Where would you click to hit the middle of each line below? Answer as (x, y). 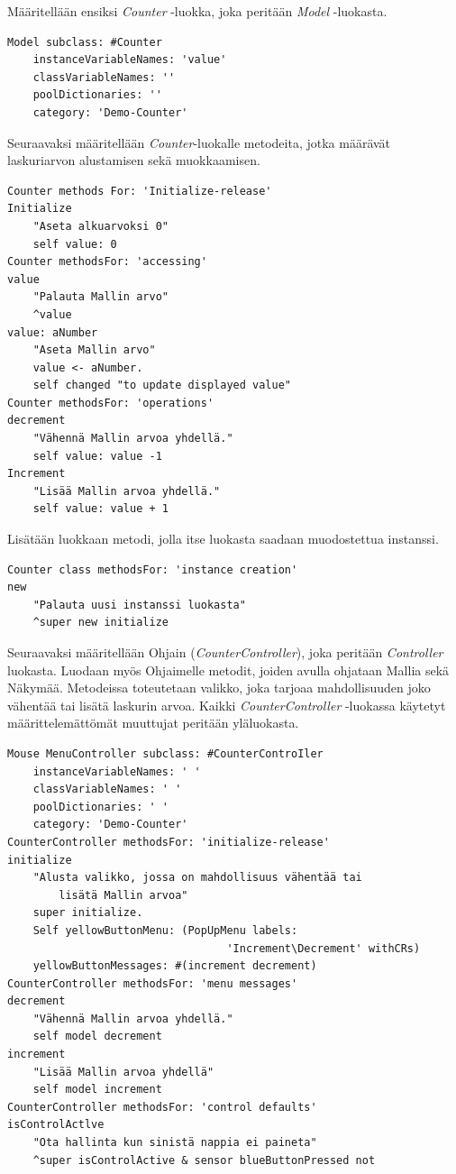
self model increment (97, 1090)
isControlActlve (56, 1125)
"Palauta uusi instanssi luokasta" (139, 605)
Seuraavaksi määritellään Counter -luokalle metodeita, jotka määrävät (199, 142)
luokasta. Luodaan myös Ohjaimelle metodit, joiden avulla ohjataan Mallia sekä (228, 670)
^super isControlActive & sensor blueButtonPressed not (204, 1160)
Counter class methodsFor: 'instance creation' (153, 569)
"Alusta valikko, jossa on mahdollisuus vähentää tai (197, 878)
